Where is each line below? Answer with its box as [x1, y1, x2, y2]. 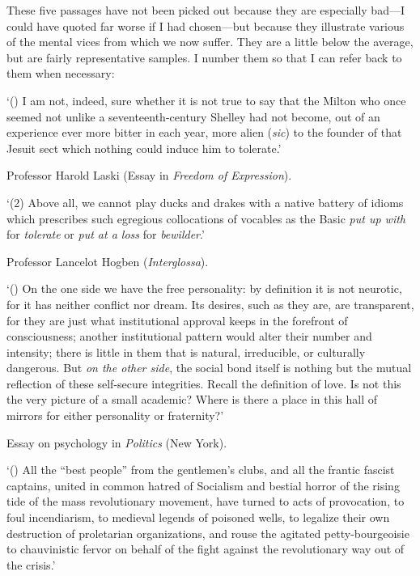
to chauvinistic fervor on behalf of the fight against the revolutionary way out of [6, 540, 405, 557]
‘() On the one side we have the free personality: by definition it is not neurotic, [6, 280, 402, 297]
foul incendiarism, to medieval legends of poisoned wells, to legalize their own [6, 509, 390, 526]
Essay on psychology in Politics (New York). [6, 434, 227, 451]
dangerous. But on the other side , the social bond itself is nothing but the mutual [6, 359, 412, 376]
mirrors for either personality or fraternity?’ [6, 407, 224, 424]
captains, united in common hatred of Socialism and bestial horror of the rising [6, 476, 400, 493]
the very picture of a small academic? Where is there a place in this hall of [6, 391, 378, 408]
